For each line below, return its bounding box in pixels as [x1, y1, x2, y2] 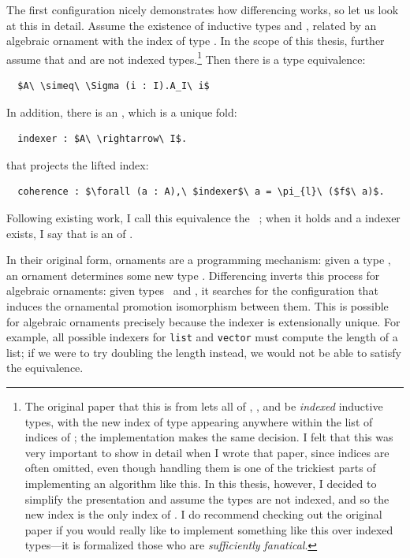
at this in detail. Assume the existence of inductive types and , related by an [6, 17, 377, 33]
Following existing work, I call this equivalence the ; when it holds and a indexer [6, 210, 401, 225]
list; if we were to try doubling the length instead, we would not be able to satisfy [6, 344, 401, 360]
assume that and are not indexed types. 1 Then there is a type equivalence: [6, 48, 366, 67]
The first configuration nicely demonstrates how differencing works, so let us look [6, 2, 399, 17]
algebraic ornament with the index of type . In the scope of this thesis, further [6, 32, 385, 49]
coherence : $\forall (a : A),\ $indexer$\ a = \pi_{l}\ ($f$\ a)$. [17, 186, 385, 198]
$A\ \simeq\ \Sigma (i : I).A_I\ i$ [17, 80, 210, 92]
